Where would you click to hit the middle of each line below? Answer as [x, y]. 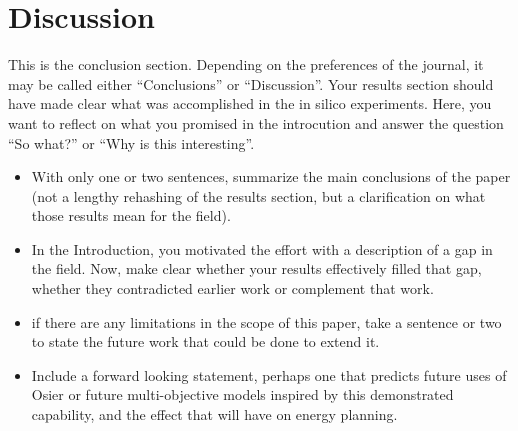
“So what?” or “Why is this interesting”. [131, 142]
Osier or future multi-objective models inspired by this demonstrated [242, 394]
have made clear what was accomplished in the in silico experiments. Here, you [250, 103]
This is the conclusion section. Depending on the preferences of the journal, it [246, 64]
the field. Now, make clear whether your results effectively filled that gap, [256, 268]
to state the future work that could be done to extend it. [205, 341]
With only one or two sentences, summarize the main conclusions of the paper [271, 176]
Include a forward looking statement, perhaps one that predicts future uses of [269, 374]
